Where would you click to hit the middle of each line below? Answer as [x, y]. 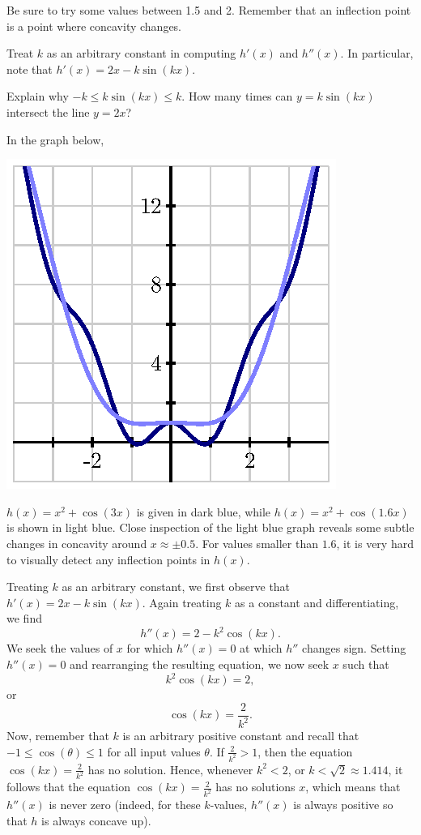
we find [24, 618]
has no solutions [255, 787]
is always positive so [343, 805]
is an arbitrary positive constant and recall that [241, 736]
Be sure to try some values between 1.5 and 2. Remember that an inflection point [209, 10]
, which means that [353, 787]
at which [261, 648]
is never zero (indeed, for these [125, 805]
